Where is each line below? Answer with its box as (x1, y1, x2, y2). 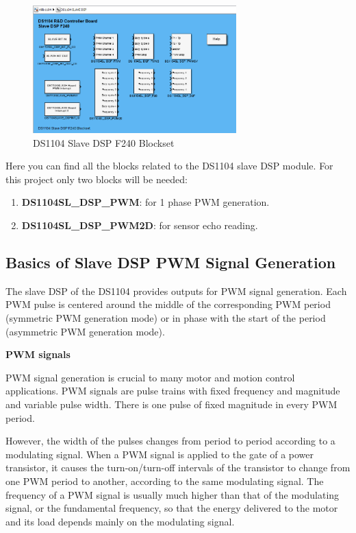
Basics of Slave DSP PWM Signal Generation (5, 252, 336, 272)
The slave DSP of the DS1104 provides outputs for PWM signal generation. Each (5, 283, 347, 298)
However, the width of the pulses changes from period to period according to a (5, 434, 335, 448)
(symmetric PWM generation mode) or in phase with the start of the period (5, 311, 326, 324)
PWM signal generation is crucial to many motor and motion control (5, 370, 295, 384)
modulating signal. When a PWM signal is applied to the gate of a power (5, 447, 314, 461)
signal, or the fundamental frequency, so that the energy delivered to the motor (5, 501, 338, 515)
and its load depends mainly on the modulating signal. (5, 514, 235, 528)
